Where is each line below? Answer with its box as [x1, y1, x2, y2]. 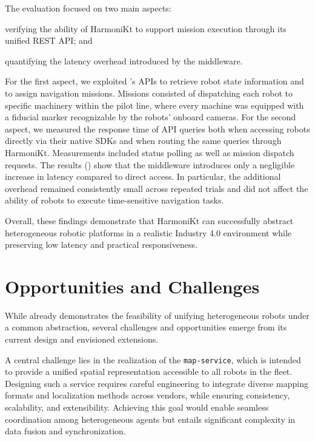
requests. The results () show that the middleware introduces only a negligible [5, 158, 295, 171]
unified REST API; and [5, 34, 93, 47]
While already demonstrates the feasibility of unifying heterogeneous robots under [5, 309, 310, 321]
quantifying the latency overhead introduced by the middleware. [5, 54, 243, 67]
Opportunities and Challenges [5, 273, 260, 298]
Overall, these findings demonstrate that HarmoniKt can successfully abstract [5, 214, 294, 227]
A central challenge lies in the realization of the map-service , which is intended [5, 353, 301, 366]
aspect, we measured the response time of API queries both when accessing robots [5, 122, 310, 135]
